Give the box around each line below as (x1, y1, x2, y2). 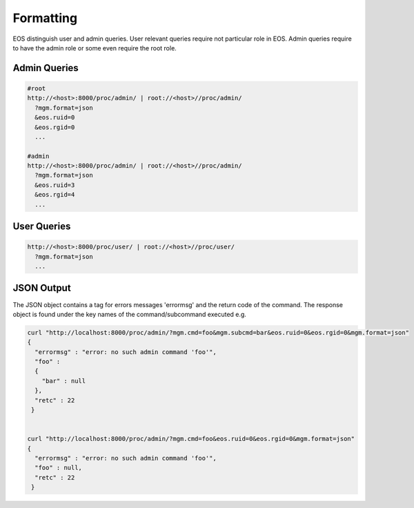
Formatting (12, 10, 78, 26)
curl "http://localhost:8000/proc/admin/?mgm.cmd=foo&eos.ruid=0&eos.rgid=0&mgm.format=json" (27, 435, 355, 443)
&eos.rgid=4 (34, 190, 75, 199)
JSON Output (12, 282, 72, 294)
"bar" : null (41, 377, 86, 384)
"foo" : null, (34, 464, 83, 472)
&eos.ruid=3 (34, 181, 75, 189)
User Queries (12, 221, 71, 233)
